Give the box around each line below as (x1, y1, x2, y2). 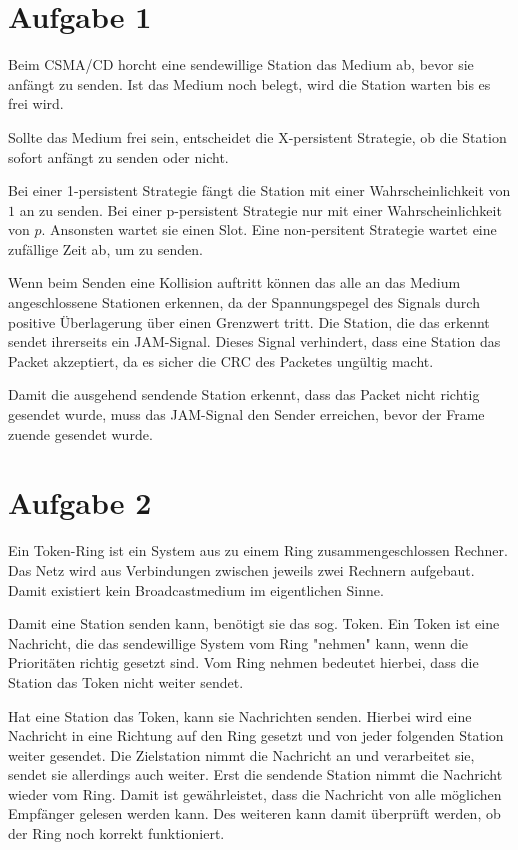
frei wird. (8, 93, 64, 114)
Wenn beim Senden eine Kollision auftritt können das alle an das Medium (8, 272, 461, 293)
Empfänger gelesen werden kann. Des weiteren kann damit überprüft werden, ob (8, 803, 501, 824)
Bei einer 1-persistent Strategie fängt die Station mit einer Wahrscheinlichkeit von (8, 180, 511, 201)
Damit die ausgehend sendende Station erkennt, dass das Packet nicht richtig (8, 384, 480, 405)
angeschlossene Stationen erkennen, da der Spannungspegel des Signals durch (8, 292, 480, 313)
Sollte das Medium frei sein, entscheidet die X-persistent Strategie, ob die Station (8, 126, 507, 147)
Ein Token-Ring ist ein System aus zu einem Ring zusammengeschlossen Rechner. (8, 540, 508, 561)
